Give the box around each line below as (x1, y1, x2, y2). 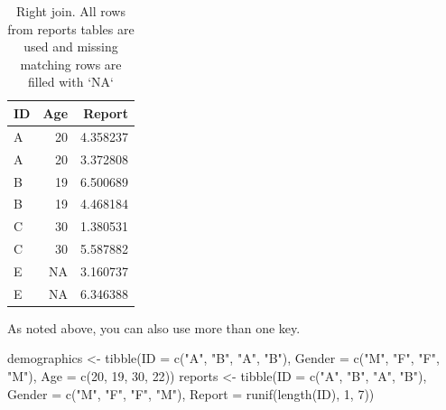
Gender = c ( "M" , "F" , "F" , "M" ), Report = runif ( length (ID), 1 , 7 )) (7, 384, 375, 403)
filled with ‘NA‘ (28, 72, 114, 91)
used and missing (23, 37, 118, 56)
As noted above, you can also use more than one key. (7, 318, 301, 337)
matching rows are (20, 54, 122, 73)
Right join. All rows (16, 2, 125, 20)
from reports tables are (7, 19, 135, 38)
